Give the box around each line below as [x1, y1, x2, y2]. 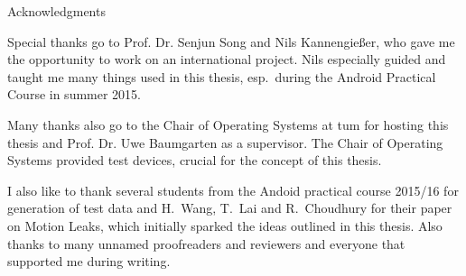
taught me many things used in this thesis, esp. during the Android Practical [7, 67, 436, 86]
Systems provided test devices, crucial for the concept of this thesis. [7, 151, 382, 170]
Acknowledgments [7, 2, 106, 20]
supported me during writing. [7, 252, 171, 271]
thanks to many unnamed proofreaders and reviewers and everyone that [7, 234, 405, 253]
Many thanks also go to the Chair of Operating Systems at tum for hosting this [7, 115, 449, 133]
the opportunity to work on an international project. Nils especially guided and [7, 50, 446, 69]
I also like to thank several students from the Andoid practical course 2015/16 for [7, 180, 459, 199]
